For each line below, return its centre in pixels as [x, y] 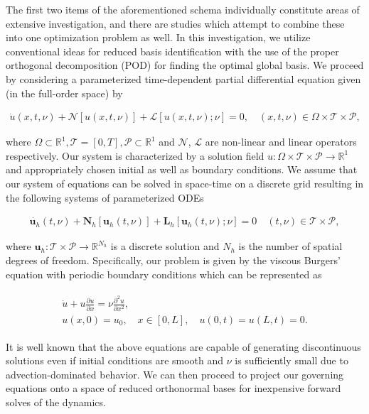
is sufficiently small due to [292, 360]
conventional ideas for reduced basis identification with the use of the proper [172, 51]
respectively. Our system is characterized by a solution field [135, 155]
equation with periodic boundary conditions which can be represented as [164, 274]
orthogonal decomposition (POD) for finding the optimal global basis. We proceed [185, 65]
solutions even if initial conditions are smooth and [115, 360]
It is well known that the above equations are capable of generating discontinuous [183, 346]
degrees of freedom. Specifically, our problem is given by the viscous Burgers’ [173, 260]
